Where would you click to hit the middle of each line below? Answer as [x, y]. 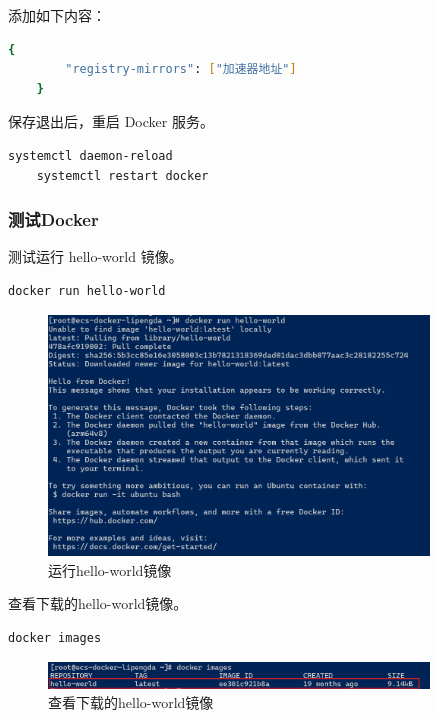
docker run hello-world [87, 290]
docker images [55, 637]
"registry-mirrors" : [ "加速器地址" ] [181, 69]
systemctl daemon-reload [90, 155]
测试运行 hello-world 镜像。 [95, 256]
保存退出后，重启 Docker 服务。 [111, 121]
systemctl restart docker [122, 175]
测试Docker [53, 219]
